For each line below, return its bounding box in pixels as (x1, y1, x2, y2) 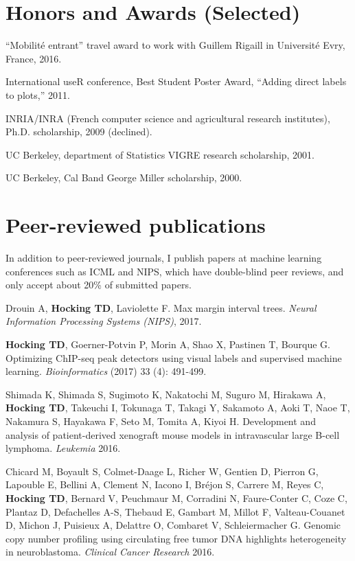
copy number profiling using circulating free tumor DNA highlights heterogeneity (5, 531, 347, 545)
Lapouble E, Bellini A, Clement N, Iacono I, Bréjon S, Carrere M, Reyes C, (5, 477, 324, 492)
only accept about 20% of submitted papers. (5, 277, 192, 292)
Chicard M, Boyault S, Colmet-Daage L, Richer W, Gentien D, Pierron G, (5, 463, 319, 478)
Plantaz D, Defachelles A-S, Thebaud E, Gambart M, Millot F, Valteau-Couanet (5, 504, 345, 518)
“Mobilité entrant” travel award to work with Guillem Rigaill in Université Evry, (5, 38, 345, 52)
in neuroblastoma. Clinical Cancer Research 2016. (5, 545, 215, 559)
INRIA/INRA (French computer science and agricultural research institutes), (5, 111, 330, 125)
